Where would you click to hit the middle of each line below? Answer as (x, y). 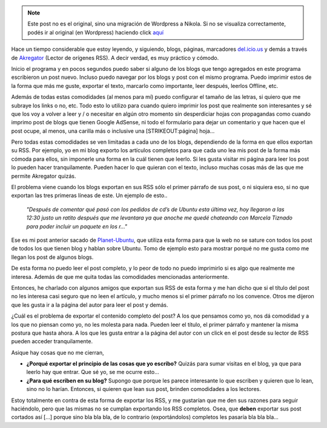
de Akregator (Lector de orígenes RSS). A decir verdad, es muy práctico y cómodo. (115, 58)
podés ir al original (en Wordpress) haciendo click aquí (95, 32)
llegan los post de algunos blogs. (52, 257)
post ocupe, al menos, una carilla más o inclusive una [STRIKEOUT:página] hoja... (113, 131)
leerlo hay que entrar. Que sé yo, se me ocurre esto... (93, 372)
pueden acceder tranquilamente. (52, 341)
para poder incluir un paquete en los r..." (77, 226)
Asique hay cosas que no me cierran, (58, 352)
